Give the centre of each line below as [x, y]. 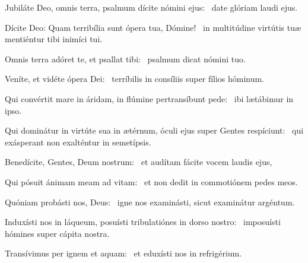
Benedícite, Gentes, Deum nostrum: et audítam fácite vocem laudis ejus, [139, 162]
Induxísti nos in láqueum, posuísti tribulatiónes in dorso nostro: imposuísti [143, 222]
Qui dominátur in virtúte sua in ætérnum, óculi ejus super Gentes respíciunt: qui [154, 130]
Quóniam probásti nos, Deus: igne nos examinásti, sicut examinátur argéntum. [150, 202]
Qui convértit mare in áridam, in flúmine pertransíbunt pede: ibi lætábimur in [149, 98]
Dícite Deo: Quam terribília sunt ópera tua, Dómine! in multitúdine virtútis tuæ [153, 27]
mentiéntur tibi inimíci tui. [54, 39]
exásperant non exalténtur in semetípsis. [78, 142]
